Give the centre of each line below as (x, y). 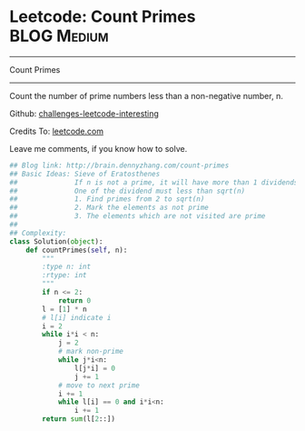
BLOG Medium (59, 36)
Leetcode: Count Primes (103, 17)
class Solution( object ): (56, 241)
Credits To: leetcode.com (57, 131)
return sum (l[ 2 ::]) (79, 419)
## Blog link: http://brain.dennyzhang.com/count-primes (119, 165)
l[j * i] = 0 (95, 368)
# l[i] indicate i (77, 317)
